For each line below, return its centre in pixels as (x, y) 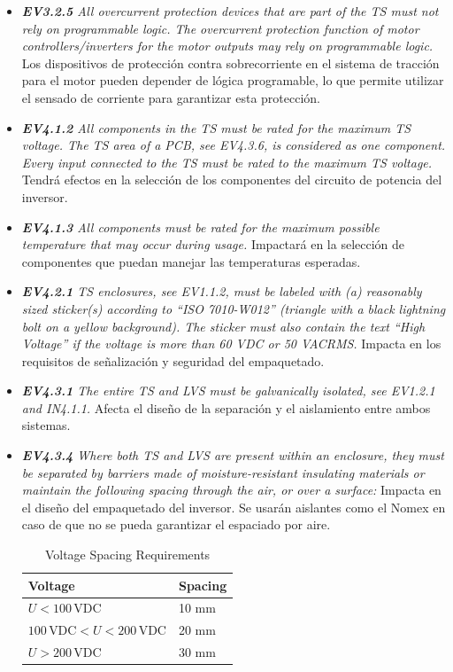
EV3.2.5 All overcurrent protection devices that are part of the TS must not (230, 11)
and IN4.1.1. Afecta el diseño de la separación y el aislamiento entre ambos (226, 407)
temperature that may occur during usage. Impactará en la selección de (213, 244)
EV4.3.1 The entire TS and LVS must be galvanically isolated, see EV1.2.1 (228, 391)
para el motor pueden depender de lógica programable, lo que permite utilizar (233, 80)
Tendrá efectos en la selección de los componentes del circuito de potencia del (232, 180)
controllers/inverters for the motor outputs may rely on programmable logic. (227, 46)
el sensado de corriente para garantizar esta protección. (171, 97)
